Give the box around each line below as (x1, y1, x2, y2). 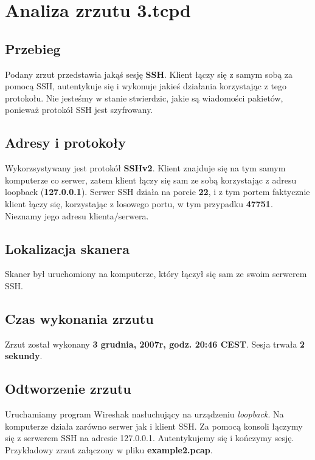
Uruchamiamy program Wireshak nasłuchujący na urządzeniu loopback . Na (5, 408, 284, 421)
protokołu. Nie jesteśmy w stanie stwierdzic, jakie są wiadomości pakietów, (5, 91, 283, 104)
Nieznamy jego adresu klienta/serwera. (5, 209, 149, 222)
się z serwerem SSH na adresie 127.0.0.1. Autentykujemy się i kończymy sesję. (5, 431, 294, 444)
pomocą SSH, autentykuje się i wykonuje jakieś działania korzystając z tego (5, 80, 287, 92)
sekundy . (5, 349, 43, 362)
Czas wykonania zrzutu (5, 309, 154, 328)
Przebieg (5, 39, 61, 58)
